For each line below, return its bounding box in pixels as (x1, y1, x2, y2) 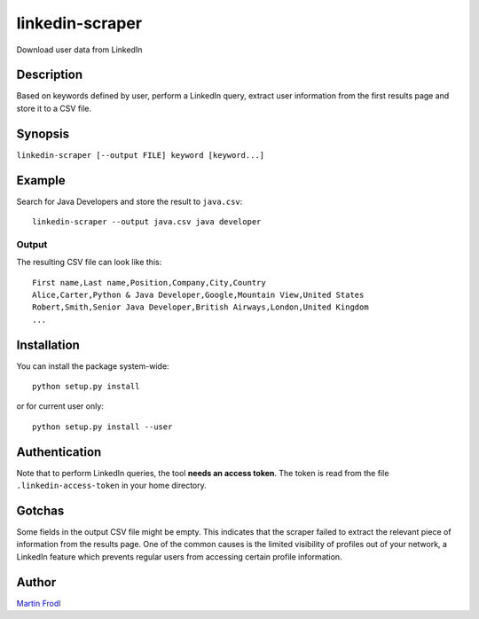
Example (16, 173, 66, 188)
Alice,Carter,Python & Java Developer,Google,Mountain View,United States (32, 289, 365, 300)
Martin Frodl (16, 598, 61, 608)
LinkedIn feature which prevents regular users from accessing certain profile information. (16, 551, 342, 562)
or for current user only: (16, 401, 104, 411)
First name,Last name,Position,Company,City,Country (32, 278, 266, 287)
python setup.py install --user (32, 421, 173, 432)
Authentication (16, 444, 102, 459)
